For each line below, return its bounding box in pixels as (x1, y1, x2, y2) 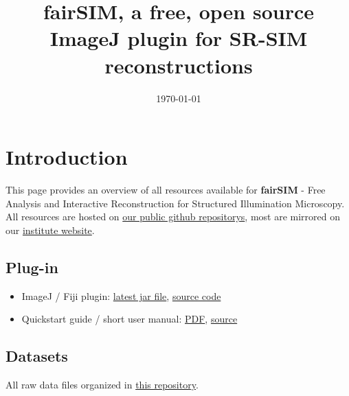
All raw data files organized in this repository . (5, 377, 199, 391)
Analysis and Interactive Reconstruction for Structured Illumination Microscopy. (5, 196, 345, 210)
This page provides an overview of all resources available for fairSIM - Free (5, 183, 326, 197)
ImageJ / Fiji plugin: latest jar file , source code (21, 288, 221, 303)
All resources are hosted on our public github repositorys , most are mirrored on (5, 209, 340, 224)
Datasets (5, 345, 68, 366)
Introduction (5, 143, 128, 171)
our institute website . (5, 222, 95, 237)
